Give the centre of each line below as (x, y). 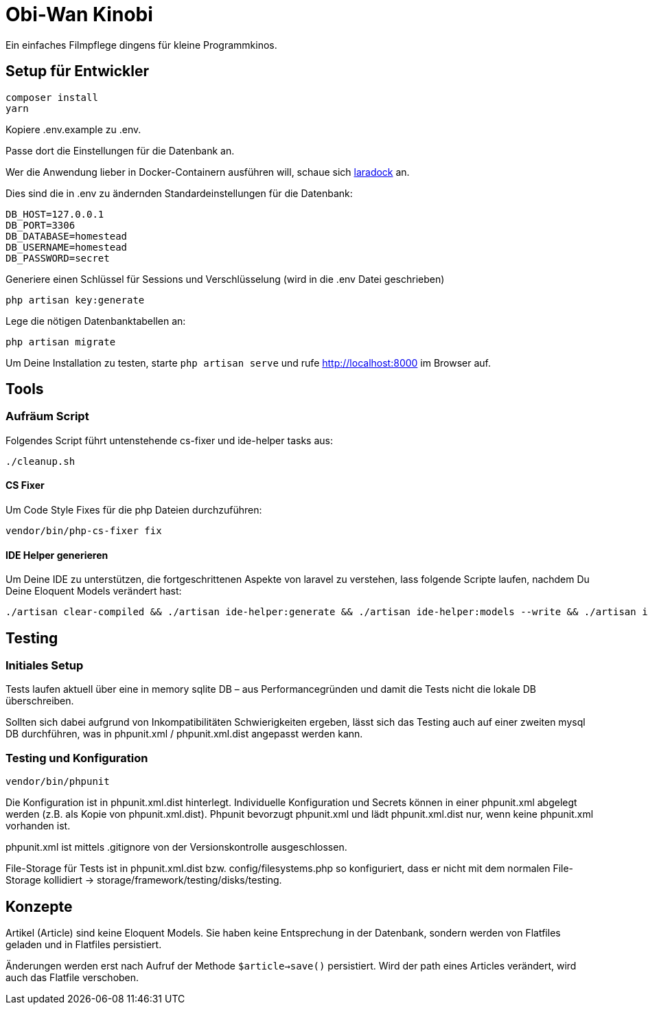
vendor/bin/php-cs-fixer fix (84, 531)
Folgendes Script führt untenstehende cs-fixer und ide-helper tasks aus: (169, 440)
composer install (52, 97)
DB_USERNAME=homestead (67, 247)
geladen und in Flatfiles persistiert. (84, 945)
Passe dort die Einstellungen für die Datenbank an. (120, 150)
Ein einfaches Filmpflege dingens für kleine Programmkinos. (141, 45)
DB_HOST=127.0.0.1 (55, 214)
